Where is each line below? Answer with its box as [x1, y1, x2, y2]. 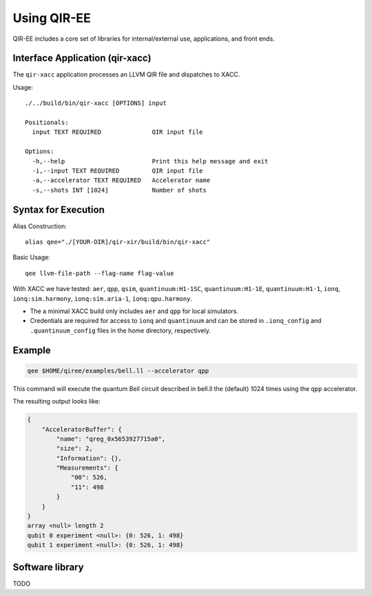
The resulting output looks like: [12, 397, 101, 406]
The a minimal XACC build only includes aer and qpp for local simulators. [30, 307, 239, 315]
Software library [12, 561, 84, 573]
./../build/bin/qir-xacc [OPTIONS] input [25, 99, 167, 107]
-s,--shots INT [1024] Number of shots [32, 186, 207, 194]
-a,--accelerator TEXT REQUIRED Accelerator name [32, 177, 210, 184]
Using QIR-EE [12, 10, 91, 26]
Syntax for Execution [12, 203, 105, 215]
